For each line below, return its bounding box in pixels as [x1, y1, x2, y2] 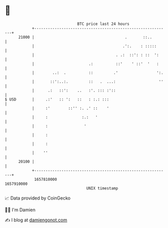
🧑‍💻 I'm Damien [5, 207, 36, 213]
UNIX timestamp [86, 185, 118, 191]
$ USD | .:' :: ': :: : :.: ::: [5, 96, 109, 102]
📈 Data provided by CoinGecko [5, 195, 71, 201]
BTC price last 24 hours [77, 21, 130, 26]
